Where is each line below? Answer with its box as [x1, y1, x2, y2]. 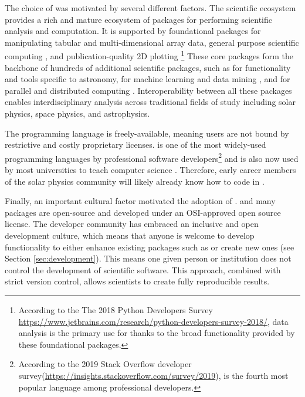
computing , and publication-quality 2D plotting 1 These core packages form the [5, 48, 294, 62]
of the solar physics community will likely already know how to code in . [5, 175, 265, 187]
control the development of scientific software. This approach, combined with [5, 263, 281, 276]
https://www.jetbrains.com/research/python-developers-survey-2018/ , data [18, 315, 289, 327]
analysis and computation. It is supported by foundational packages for [5, 25, 261, 37]
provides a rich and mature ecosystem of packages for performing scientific [5, 13, 272, 25]
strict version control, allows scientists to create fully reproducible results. [5, 275, 270, 287]
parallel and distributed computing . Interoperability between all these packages [5, 84, 292, 96]
